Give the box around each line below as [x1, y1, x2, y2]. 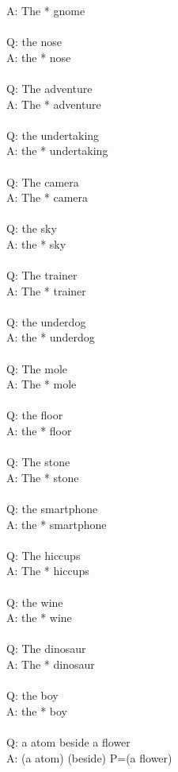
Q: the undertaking [6, 126, 100, 143]
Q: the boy [6, 687, 59, 704]
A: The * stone [6, 469, 79, 485]
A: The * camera [6, 189, 89, 206]
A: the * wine [6, 609, 72, 626]
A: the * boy [6, 702, 67, 719]
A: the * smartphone [6, 515, 107, 532]
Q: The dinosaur [6, 640, 86, 657]
